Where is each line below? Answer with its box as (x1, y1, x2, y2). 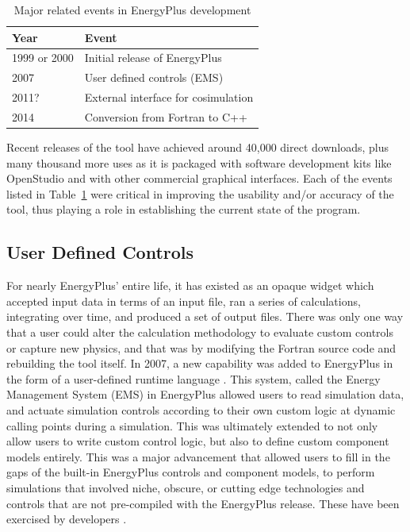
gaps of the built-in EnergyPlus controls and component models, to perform (6, 464, 375, 480)
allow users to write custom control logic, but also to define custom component (6, 433, 389, 449)
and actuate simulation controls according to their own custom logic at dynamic (6, 401, 396, 418)
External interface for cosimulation (84, 89, 254, 106)
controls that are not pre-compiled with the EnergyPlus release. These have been (6, 495, 400, 511)
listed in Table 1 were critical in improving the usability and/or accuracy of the (6, 185, 394, 202)
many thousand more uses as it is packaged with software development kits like (6, 154, 392, 171)
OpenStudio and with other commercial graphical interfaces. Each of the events (6, 170, 393, 187)
